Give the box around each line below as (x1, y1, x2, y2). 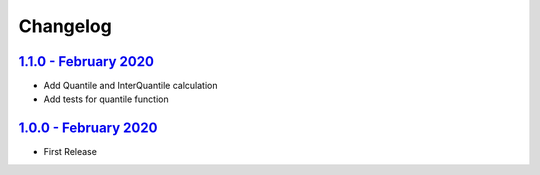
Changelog (18, 15, 112, 37)
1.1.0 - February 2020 (18, 53, 155, 70)
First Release (43, 146, 97, 158)
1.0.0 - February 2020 (18, 120, 158, 137)
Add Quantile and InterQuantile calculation (43, 80, 218, 92)
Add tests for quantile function (43, 93, 169, 105)
